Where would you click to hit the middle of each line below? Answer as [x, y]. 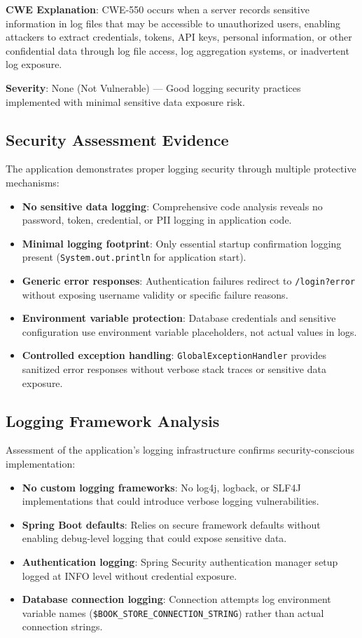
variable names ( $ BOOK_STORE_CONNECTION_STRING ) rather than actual [173, 612]
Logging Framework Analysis [113, 420]
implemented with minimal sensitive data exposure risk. [125, 101]
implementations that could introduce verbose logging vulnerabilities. [170, 501]
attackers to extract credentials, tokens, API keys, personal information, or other [179, 37]
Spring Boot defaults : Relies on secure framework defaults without [171, 524]
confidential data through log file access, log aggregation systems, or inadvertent [177, 50]
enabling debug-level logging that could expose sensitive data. [154, 538]
